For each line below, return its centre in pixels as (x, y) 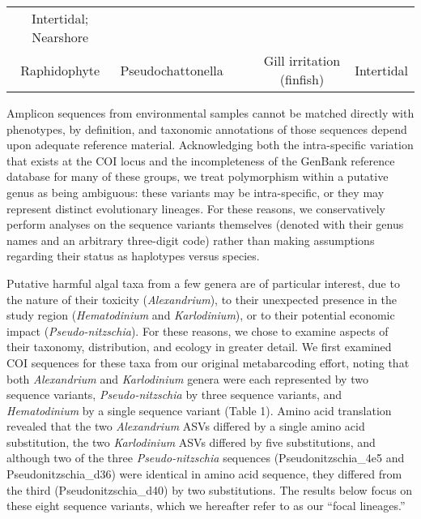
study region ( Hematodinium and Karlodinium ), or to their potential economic (201, 315)
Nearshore (60, 37)
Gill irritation (302, 60)
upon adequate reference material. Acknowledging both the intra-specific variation (210, 145)
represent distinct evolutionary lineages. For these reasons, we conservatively (196, 208)
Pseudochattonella (172, 70)
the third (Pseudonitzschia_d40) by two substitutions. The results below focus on (210, 489)
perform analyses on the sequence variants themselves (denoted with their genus (205, 224)
